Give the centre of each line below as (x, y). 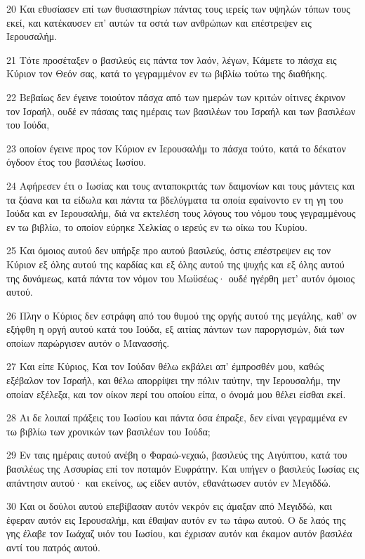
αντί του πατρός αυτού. (53, 547)
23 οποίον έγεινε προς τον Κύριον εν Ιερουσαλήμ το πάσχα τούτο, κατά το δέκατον (176, 148)
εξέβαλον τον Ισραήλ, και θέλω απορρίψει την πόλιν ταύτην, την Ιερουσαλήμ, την (173, 380)
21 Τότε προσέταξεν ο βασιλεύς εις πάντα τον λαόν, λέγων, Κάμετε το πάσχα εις (172, 59)
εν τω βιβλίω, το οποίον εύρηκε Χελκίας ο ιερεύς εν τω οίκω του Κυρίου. (157, 226)
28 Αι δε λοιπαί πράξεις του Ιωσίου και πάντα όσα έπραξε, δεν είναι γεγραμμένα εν (177, 417)
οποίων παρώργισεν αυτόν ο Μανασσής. (88, 342)
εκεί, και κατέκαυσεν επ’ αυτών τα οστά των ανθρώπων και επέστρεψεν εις (159, 22)
